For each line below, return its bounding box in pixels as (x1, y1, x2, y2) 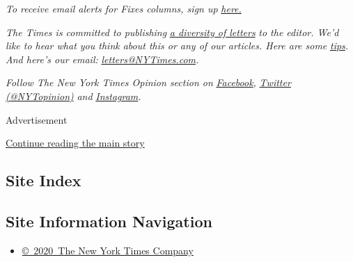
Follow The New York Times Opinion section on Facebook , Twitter (6, 75, 291, 90)
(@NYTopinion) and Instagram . (6, 88, 141, 103)
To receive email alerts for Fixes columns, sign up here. (6, 1, 242, 15)
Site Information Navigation (6, 210, 212, 231)
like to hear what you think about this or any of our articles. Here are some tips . (6, 38, 349, 53)
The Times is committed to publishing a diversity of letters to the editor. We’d (6, 24, 339, 39)
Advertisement (6, 112, 68, 126)
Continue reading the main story (6, 136, 145, 150)
